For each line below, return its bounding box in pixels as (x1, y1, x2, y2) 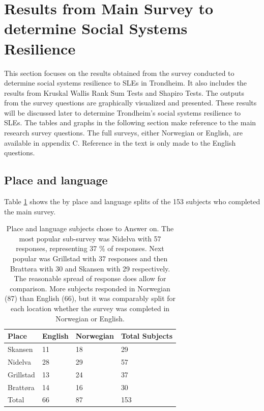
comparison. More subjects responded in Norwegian (10, 283, 170, 293)
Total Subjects (121, 331, 173, 341)
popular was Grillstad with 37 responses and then (12, 253, 168, 264)
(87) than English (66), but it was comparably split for (4, 293, 176, 304)
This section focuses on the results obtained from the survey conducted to (4, 67, 234, 78)
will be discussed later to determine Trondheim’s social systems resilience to (4, 107, 241, 118)
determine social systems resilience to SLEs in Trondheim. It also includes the (4, 77, 247, 88)
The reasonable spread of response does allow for (14, 273, 166, 284)
